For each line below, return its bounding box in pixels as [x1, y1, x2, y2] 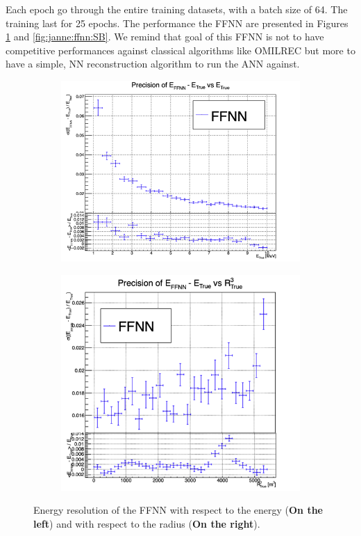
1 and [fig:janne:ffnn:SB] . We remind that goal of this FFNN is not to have [6, 29, 324, 44]
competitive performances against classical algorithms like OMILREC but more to [6, 42, 355, 57]
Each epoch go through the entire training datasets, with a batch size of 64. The [6, 2, 348, 16]
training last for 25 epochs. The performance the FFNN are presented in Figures [6, 15, 349, 30]
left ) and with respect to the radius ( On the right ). [33, 516, 260, 530]
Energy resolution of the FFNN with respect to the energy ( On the [33, 503, 324, 517]
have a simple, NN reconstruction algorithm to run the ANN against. [6, 56, 300, 71]
